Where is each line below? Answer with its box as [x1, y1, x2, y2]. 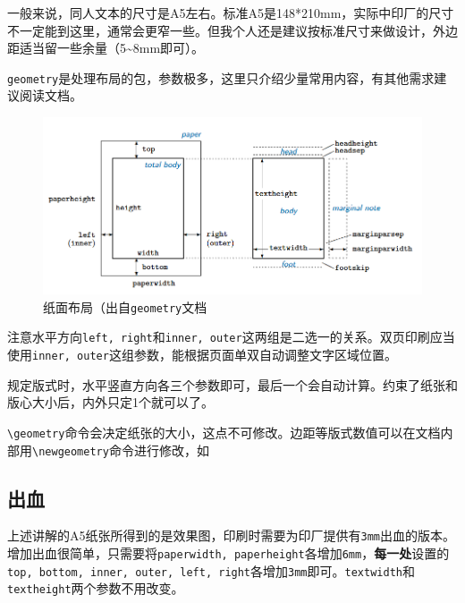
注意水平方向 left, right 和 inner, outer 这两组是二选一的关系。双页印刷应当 [7, 327, 455, 346]
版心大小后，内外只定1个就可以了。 [7, 393, 214, 412]
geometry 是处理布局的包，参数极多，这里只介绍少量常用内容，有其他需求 [7, 68, 435, 87]
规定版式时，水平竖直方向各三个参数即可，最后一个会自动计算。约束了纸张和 [7, 375, 458, 394]
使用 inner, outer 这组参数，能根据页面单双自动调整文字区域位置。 [7, 345, 397, 364]
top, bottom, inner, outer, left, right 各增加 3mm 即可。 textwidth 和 [7, 561, 415, 580]
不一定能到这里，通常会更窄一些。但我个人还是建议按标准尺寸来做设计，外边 [7, 21, 458, 39]
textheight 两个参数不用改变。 [7, 579, 184, 598]
